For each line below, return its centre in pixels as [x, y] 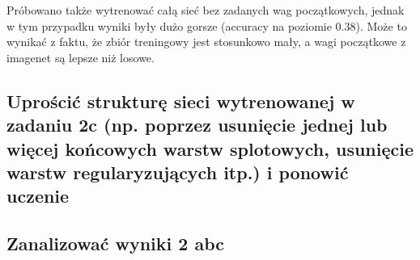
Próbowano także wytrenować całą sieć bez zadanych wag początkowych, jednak [206, 10]
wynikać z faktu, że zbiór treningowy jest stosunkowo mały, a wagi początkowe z [206, 42]
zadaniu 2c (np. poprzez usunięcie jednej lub [197, 125]
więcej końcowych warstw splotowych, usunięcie [210, 148]
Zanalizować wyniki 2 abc [115, 243]
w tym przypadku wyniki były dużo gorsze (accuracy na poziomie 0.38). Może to [207, 25]
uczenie [38, 196]
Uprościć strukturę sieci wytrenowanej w [181, 101]
